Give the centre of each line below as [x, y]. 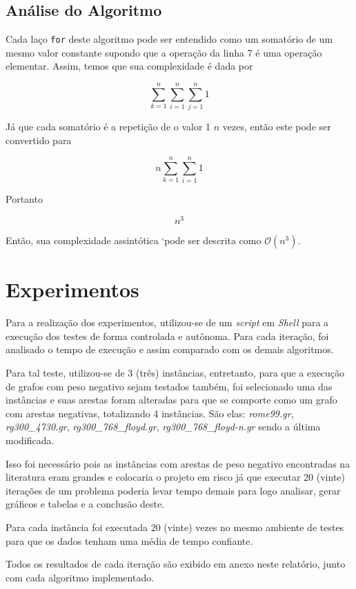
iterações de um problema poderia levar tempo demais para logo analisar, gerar [173, 490]
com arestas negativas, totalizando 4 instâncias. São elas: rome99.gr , [150, 413]
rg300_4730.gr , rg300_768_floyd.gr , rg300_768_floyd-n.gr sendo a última [163, 427]
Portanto [24, 199]
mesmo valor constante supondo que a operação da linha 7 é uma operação [164, 52]
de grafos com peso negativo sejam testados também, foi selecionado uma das [169, 386]
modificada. [30, 440]
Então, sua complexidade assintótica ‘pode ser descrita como [133, 240]
